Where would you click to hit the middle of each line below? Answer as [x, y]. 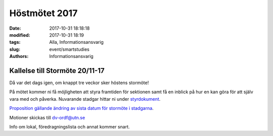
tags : [15, 42]
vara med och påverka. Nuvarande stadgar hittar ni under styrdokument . [85, 99]
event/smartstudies [69, 49]
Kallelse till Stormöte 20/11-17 [57, 71]
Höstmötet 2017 [43, 13]
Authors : [19, 56]
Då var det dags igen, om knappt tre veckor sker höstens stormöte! [79, 83]
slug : [15, 49]
